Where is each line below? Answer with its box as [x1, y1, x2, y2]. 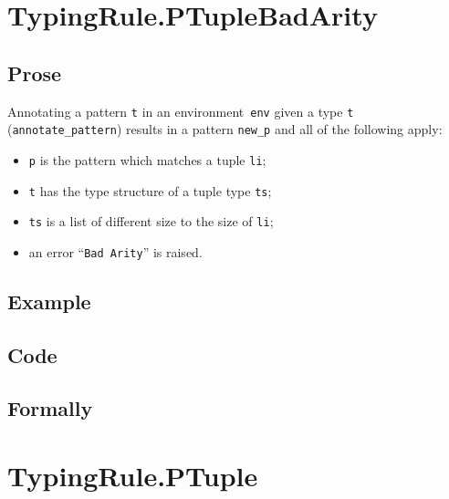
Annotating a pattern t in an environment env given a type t [7, 101, 354, 120]
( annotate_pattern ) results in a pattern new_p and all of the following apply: [7, 120, 443, 139]
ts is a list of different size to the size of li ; [28, 212, 274, 231]
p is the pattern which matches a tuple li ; [28, 150, 266, 169]
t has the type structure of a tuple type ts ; [28, 181, 272, 200]
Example [7, 286, 91, 315]
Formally [7, 394, 93, 422]
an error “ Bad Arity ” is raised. [28, 242, 203, 261]
